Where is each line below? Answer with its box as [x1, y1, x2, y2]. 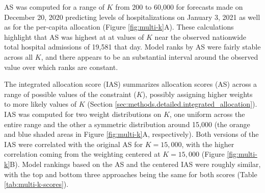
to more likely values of [4, 99, 77, 109]
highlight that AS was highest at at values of [4, 31, 144, 42]
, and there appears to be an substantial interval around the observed [41, 51, 258, 62]
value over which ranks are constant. [4, 61, 118, 72]
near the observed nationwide [154, 31, 247, 42]
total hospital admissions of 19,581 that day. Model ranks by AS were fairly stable [4, 41, 261, 52]
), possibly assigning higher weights [142, 88, 253, 99]
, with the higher [181, 138, 234, 149]
